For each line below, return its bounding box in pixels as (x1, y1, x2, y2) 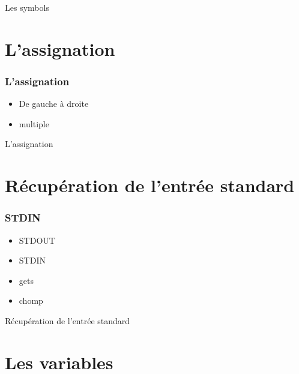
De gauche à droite (19, 97, 89, 110)
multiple (19, 117, 49, 130)
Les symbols (5, 1, 49, 13)
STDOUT (19, 234, 55, 246)
